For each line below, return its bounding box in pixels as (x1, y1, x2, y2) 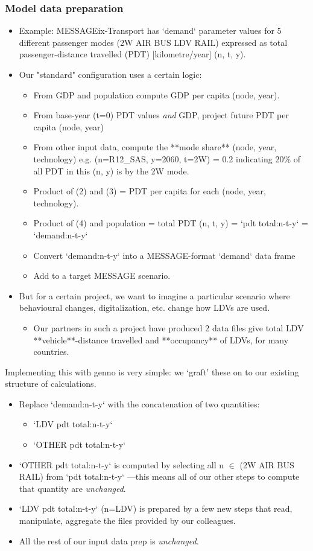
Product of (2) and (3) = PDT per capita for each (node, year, (33, 185, 266, 197)
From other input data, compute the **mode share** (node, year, (33, 141, 277, 153)
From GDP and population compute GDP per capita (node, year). (33, 88, 280, 101)
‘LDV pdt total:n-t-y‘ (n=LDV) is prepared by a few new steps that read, (19, 502, 292, 515)
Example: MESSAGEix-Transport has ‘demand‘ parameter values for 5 (19, 24, 282, 37)
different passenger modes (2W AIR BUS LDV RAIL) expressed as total (19, 36, 288, 48)
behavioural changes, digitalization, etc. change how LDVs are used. (19, 301, 270, 314)
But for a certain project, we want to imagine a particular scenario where (19, 289, 290, 302)
